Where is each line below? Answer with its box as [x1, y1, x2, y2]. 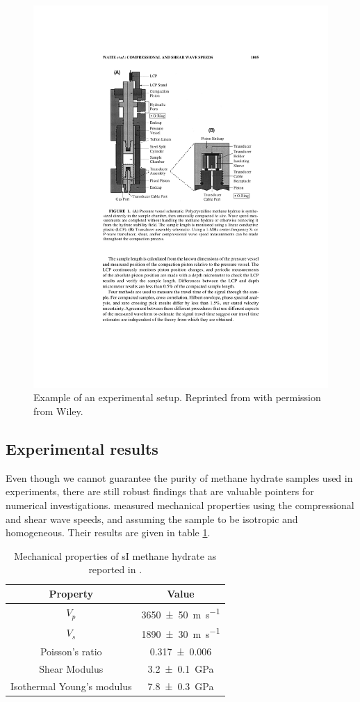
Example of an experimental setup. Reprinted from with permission [33, 390, 321, 405]
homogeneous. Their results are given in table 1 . [6, 525, 211, 540]
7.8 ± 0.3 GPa [147, 678, 214, 693]
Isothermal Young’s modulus [10, 678, 132, 693]
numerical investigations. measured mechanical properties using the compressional [6, 498, 354, 513]
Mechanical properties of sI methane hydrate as [14, 548, 217, 563]
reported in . [88, 562, 142, 577]
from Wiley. [33, 404, 83, 419]
